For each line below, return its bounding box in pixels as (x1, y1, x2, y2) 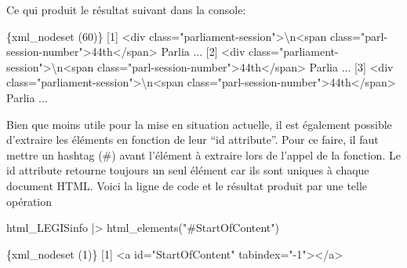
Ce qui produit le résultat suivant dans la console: (6, 2, 246, 17)
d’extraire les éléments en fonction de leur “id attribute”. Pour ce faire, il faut (6, 131, 379, 148)
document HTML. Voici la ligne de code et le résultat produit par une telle (6, 177, 368, 193)
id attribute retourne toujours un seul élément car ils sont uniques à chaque (6, 162, 369, 178)
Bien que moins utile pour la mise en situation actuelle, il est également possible (6, 116, 392, 132)
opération (6, 193, 53, 209)
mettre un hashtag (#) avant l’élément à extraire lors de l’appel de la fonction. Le (6, 146, 401, 163)
